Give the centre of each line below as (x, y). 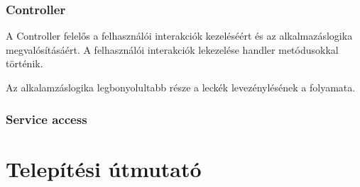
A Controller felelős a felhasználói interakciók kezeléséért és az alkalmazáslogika (179, 36)
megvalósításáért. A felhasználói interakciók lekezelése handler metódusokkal (172, 49)
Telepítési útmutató (104, 168)
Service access (47, 119)
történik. (24, 63)
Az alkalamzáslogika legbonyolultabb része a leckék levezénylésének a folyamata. (181, 87)
